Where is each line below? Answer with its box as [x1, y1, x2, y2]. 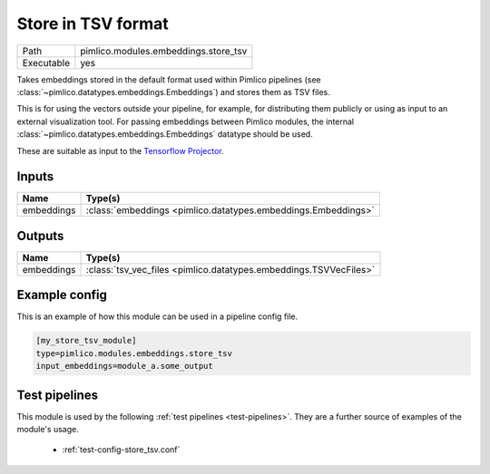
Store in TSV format [16, 14, 169, 34]
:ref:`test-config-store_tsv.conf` [62, 444, 181, 455]
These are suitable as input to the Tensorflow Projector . [16, 145, 224, 156]
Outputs [16, 227, 64, 244]
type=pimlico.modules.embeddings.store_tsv [35, 348, 233, 358]
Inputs [16, 169, 54, 185]
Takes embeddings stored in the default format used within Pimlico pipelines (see [16, 73, 321, 85]
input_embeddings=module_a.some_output [35, 361, 213, 372]
